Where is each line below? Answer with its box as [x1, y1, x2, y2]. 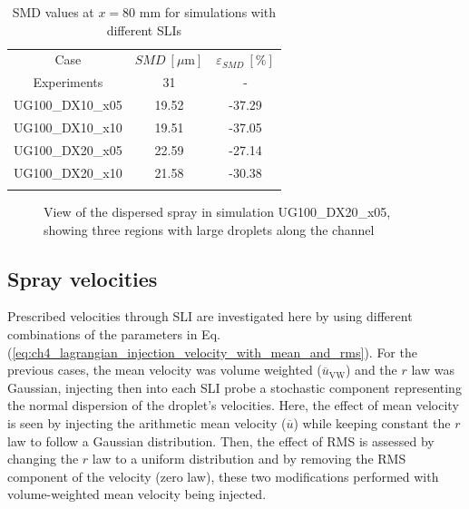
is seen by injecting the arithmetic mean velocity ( [7, 413, 287, 432]
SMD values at [12, 3, 94, 21]
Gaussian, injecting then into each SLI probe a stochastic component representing [7, 377, 462, 396]
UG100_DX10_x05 [14, 95, 122, 114]
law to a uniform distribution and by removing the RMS [92, 449, 406, 468]
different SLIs [106, 20, 182, 39]
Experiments [33, 73, 103, 92]
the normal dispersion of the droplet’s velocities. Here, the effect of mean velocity [7, 396, 459, 415]
